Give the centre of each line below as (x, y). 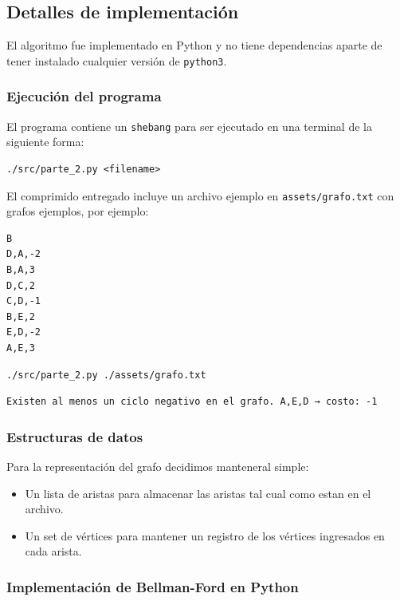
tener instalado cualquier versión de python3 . (117, 60)
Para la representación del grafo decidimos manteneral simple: (158, 466)
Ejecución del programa (84, 96)
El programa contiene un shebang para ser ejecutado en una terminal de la (189, 126)
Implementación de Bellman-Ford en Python (153, 586)
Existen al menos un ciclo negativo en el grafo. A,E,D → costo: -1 (192, 402)
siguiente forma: (45, 142)
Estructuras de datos (75, 436)
